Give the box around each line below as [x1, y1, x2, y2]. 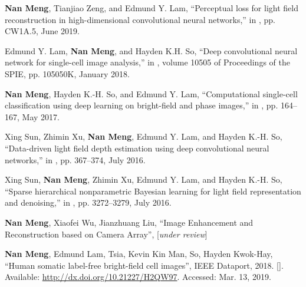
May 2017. [22, 110, 60, 123]
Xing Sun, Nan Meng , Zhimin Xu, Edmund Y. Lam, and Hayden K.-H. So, [5, 173, 282, 186]
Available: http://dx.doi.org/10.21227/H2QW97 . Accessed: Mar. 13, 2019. [5, 270, 271, 283]
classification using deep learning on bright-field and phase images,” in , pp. [5, 99, 278, 111]
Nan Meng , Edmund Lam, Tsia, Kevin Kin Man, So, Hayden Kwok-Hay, [5, 248, 273, 260]
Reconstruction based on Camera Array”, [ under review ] [5, 227, 208, 240]
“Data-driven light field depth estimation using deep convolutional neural [5, 141, 269, 154]
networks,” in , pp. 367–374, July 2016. [5, 153, 146, 166]
